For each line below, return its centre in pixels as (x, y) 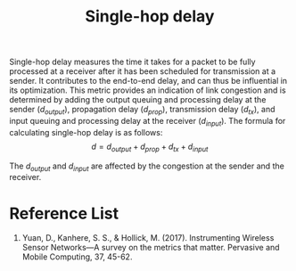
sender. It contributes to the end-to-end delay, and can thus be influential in (148, 81)
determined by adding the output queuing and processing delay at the (138, 100)
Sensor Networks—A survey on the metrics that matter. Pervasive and (151, 248)
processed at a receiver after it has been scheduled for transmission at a (143, 71)
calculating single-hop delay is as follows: (86, 132)
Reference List (64, 214)
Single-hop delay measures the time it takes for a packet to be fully (132, 62)
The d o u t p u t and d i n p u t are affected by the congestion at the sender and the (147, 167)
